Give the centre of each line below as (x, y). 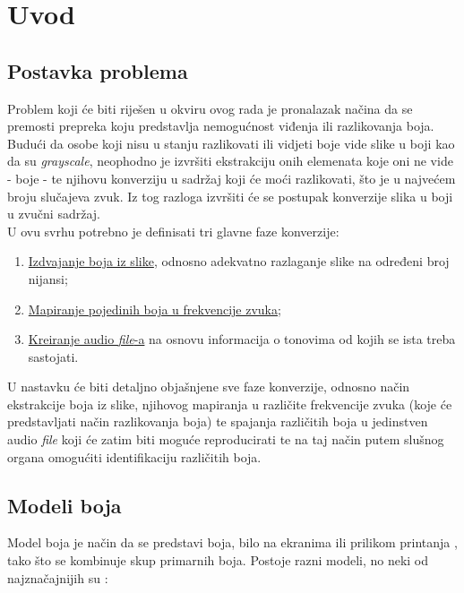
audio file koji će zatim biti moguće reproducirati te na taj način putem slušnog (226, 439)
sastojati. (53, 356)
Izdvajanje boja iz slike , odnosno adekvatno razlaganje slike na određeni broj (239, 261)
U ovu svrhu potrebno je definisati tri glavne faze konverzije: (173, 231)
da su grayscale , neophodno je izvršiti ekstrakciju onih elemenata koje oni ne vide (230, 161)
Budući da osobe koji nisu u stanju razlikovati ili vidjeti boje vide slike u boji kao (231, 143)
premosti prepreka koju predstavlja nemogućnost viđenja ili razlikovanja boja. (221, 126)
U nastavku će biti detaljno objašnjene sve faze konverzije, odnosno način (209, 387)
